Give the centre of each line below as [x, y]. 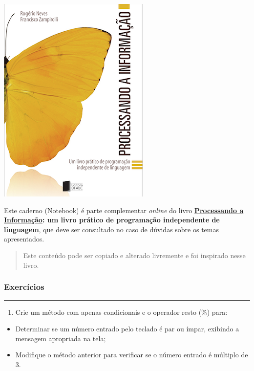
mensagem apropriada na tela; [61, 338]
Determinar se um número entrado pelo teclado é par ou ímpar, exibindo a [127, 328]
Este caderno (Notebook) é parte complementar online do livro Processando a [124, 210]
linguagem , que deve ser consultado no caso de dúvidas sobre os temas [111, 229]
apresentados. [24, 239]
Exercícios [24, 287]
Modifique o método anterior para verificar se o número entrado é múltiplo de [132, 355]
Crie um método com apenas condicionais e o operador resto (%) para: [121, 312]
